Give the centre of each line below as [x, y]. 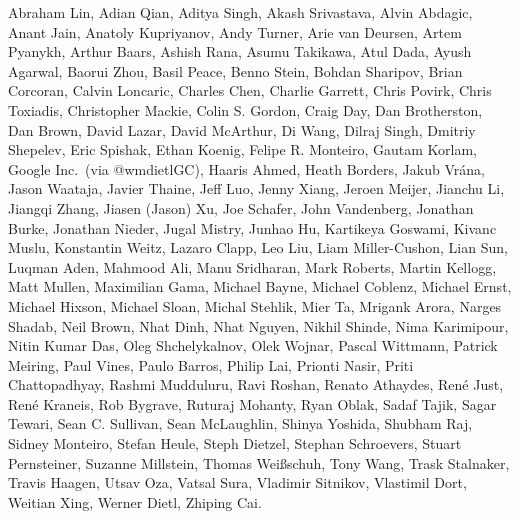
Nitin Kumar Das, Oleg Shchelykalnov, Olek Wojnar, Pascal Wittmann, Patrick [253, 345]
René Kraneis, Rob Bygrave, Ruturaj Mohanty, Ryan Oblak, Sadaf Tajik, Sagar [252, 403]
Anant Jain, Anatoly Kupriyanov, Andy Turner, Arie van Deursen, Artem [235, 31]
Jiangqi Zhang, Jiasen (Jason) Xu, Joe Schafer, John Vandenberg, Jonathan [241, 207]
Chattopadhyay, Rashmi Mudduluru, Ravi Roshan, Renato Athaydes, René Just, [256, 384]
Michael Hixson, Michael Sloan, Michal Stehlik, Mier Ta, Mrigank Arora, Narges [255, 305]
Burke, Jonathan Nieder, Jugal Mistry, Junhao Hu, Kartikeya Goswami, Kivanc [252, 227]
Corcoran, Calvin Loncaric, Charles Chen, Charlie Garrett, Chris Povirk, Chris [250, 90]
